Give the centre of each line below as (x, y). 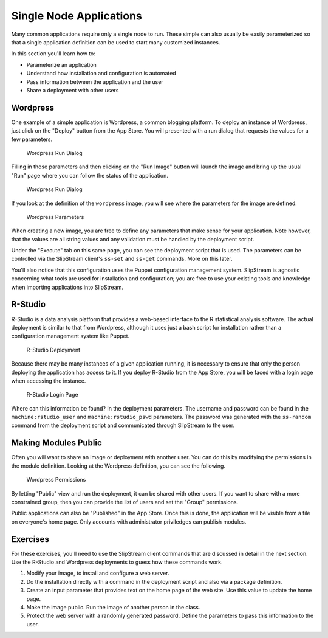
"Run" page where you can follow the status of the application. (90, 175)
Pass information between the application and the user (95, 81)
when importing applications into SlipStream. (67, 287)
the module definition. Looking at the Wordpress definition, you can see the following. (118, 466)
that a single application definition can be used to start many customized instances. (116, 42)
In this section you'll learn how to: (53, 54)
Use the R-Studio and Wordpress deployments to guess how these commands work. (117, 562)
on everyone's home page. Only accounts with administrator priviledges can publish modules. (129, 522)
